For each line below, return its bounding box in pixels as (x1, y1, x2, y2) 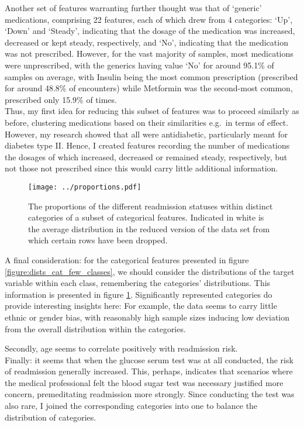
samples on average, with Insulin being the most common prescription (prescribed (5, 70, 298, 82)
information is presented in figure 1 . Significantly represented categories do (5, 288, 272, 300)
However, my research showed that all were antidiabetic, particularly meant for (5, 128, 288, 140)
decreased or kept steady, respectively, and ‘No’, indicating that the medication (5, 36, 288, 48)
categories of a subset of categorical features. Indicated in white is (28, 211, 264, 223)
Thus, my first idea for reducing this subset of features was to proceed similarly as (5, 105, 299, 117)
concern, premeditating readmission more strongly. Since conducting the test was (5, 388, 295, 400)
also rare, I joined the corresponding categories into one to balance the (5, 400, 258, 412)
